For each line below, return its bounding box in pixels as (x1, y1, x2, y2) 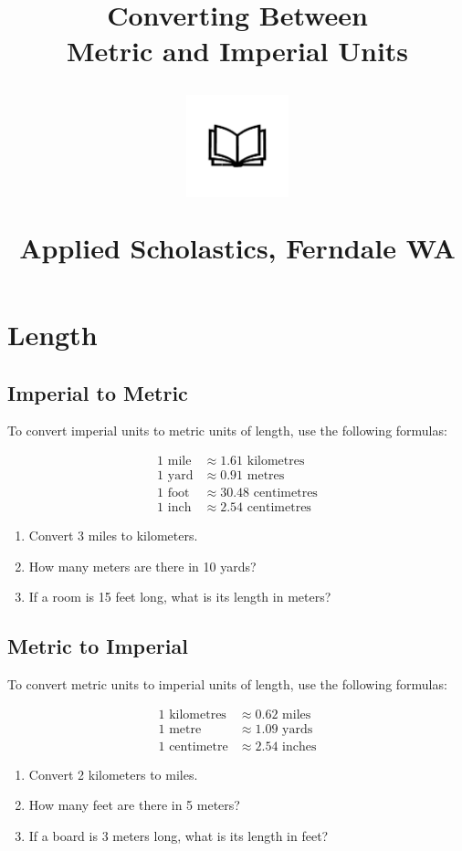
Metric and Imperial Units (66, 32, 409, 69)
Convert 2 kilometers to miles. (28, 764, 198, 783)
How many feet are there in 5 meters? (28, 795, 240, 814)
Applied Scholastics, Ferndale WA (19, 228, 456, 266)
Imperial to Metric (7, 378, 188, 406)
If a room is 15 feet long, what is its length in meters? (28, 587, 331, 606)
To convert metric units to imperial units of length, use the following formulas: (7, 675, 447, 694)
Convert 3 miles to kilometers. (28, 526, 198, 545)
